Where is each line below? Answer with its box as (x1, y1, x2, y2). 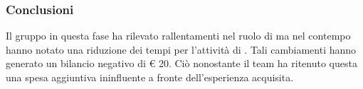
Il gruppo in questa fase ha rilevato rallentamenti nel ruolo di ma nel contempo (6, 28, 351, 43)
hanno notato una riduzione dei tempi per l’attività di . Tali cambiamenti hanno (6, 42, 357, 57)
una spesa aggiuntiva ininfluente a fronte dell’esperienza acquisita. (6, 70, 294, 84)
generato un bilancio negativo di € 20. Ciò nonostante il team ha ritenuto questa (6, 56, 357, 71)
